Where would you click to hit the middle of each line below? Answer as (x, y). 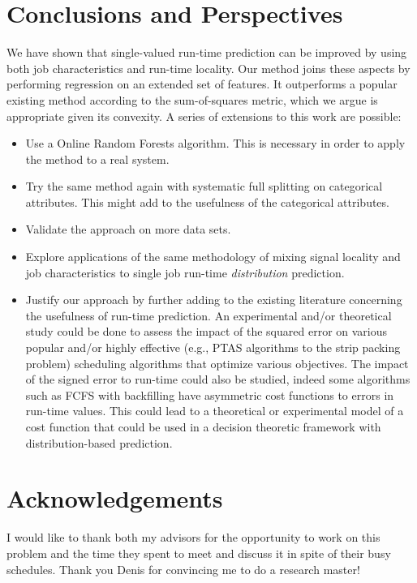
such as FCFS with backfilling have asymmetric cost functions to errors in (210, 394)
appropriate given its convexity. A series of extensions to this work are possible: (204, 116)
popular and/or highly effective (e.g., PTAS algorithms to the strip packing (213, 347)
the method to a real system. (97, 159)
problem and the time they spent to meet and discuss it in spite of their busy (199, 553)
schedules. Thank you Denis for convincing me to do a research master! (183, 569)
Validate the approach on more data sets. (128, 229)
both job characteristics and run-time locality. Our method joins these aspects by (208, 68)
